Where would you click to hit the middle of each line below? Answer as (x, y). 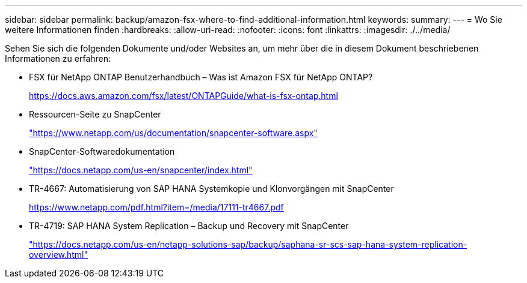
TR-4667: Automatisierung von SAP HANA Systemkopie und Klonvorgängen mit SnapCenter (211, 189)
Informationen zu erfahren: (58, 58)
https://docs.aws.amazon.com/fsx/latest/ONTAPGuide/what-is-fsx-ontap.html (183, 96)
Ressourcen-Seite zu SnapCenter (95, 114)
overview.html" (59, 255)
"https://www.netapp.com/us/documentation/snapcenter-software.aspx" (173, 133)
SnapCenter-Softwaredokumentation (102, 151)
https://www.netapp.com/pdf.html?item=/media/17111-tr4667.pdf (156, 207)
